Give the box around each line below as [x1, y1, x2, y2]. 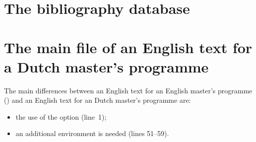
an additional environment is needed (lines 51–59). [15, 128, 169, 139]
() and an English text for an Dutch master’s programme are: [4, 95, 191, 105]
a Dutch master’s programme [4, 56, 209, 76]
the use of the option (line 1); [15, 111, 107, 122]
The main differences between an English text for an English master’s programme [4, 85, 253, 95]
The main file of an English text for [4, 37, 253, 57]
